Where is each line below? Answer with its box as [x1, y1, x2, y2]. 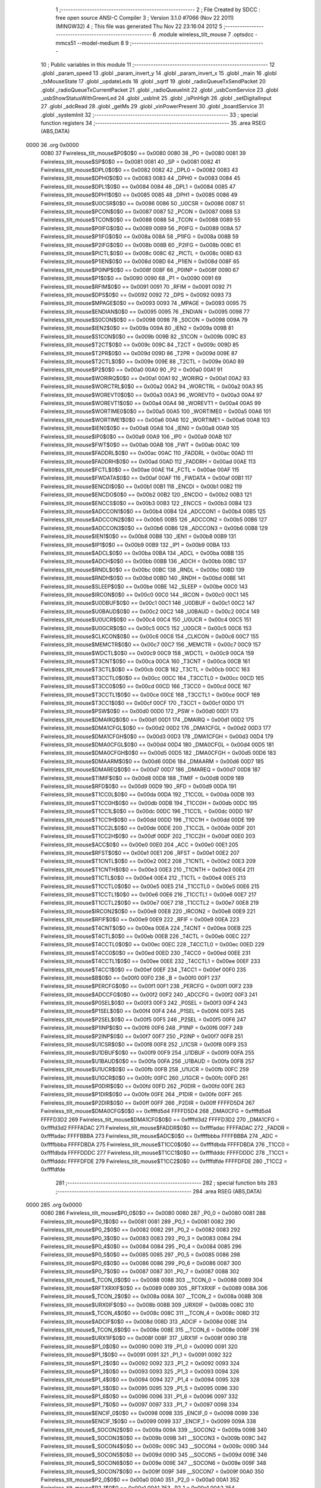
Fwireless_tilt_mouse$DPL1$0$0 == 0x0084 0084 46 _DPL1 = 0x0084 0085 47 [40, 183, 236, 190]
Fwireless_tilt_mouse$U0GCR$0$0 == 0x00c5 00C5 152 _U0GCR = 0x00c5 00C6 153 [40, 624, 252, 632]
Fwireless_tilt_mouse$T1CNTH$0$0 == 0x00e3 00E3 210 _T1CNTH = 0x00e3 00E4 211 [40, 866, 255, 873]
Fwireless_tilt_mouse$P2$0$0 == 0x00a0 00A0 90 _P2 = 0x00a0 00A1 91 [40, 366, 223, 373]
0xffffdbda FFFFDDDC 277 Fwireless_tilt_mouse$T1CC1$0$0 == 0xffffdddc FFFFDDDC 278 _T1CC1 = [40, 1149, 289, 1156]
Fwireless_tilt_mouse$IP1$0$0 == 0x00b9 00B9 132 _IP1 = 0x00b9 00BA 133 [40, 541, 230, 548]
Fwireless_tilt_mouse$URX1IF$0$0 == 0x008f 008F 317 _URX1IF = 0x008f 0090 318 [40, 1334, 247, 1342]
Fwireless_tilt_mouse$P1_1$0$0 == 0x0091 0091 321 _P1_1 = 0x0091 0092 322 [40, 1351, 232, 1358]
